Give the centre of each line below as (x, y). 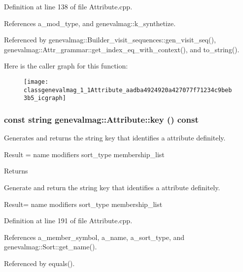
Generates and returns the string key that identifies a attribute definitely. (115, 138)
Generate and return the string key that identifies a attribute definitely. (112, 187)
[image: (36, 82)
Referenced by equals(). (39, 263)
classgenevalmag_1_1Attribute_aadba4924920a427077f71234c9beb (128, 90)
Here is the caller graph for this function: (66, 66)
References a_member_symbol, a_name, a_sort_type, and (94, 237)
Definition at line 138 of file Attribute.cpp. (68, 6)
